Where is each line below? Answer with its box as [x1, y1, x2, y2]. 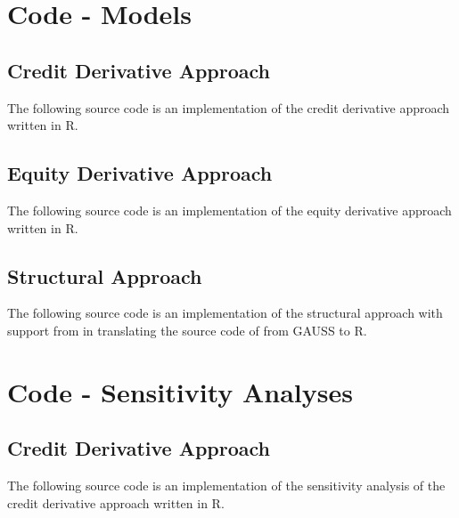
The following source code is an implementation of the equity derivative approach [7, 200, 452, 219]
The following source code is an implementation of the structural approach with [7, 304, 443, 322]
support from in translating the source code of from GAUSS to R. [7, 320, 367, 339]
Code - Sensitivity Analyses [7, 373, 353, 409]
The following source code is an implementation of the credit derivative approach [7, 98, 450, 117]
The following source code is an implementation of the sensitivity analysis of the [7, 476, 446, 495]
